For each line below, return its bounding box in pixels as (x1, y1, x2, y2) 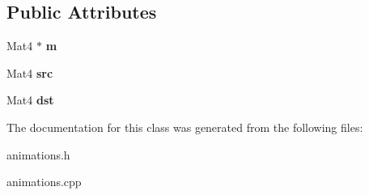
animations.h (6, 146, 70, 163)
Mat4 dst (6, 91, 54, 108)
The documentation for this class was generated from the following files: (6, 118, 363, 135)
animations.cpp (6, 173, 82, 190)
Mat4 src (6, 64, 53, 81)
